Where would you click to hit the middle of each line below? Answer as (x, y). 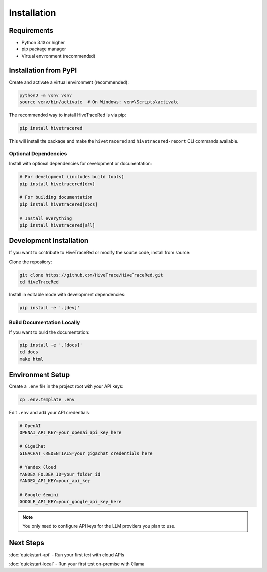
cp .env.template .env (47, 400)
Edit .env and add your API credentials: (49, 413)
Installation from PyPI (43, 70)
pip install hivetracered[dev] (58, 184)
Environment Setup (40, 375)
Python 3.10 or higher (43, 43)
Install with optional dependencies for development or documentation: (81, 164)
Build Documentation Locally (44, 322)
